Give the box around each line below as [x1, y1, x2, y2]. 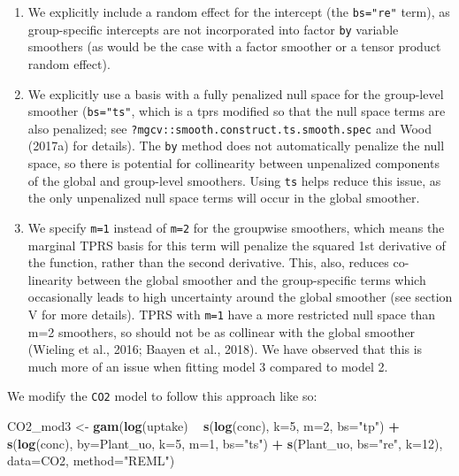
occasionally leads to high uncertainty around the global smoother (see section [27, 288, 453, 306]
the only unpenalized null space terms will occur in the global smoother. [27, 188, 420, 207]
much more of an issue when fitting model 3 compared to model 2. [27, 357, 388, 375]
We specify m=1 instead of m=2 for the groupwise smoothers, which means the [27, 218, 445, 236]
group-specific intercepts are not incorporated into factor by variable [27, 19, 399, 38]
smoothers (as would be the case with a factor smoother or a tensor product [27, 37, 441, 56]
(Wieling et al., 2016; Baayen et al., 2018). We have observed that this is [27, 340, 423, 358]
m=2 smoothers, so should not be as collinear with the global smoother [27, 322, 416, 341]
